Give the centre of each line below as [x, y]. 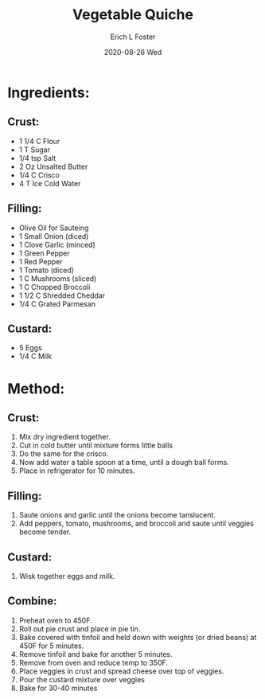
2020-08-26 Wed [133, 52]
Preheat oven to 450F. [55, 620]
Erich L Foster [133, 37]
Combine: [32, 601]
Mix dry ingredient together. [64, 437]
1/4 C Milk [35, 357]
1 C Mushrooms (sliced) [58, 278]
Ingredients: [49, 92]
